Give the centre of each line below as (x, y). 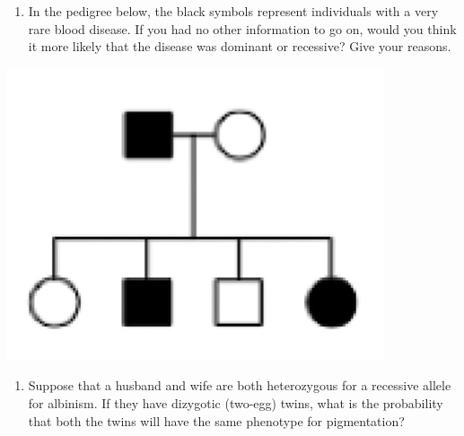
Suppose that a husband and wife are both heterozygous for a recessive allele (240, 385)
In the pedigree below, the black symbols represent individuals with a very (233, 11)
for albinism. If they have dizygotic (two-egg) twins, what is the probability (236, 402)
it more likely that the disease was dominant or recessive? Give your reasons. (240, 46)
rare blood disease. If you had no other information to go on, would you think (242, 28)
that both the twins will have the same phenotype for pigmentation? (216, 420)
